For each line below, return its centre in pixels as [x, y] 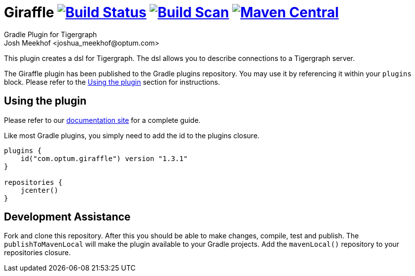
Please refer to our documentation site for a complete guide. [102, 120]
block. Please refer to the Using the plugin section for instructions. [112, 82]
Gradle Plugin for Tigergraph [51, 34]
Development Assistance [67, 217]
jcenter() [39, 190]
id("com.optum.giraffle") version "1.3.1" [104, 158]
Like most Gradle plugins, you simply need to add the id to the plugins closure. [132, 135]
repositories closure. [37, 253]
